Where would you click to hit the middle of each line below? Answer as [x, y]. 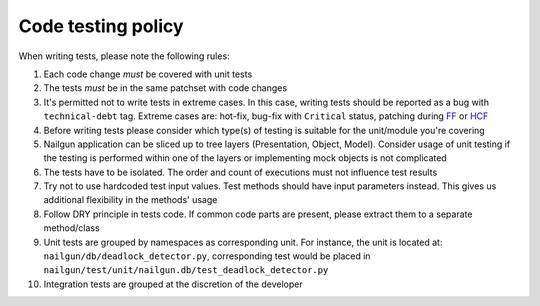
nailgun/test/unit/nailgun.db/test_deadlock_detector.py [186, 270]
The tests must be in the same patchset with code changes [165, 88]
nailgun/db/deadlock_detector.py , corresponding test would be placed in [207, 256]
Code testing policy [101, 26]
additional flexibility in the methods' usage [130, 200]
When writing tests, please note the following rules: [124, 56]
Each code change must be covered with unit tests [148, 74]
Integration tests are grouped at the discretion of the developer [173, 284]
